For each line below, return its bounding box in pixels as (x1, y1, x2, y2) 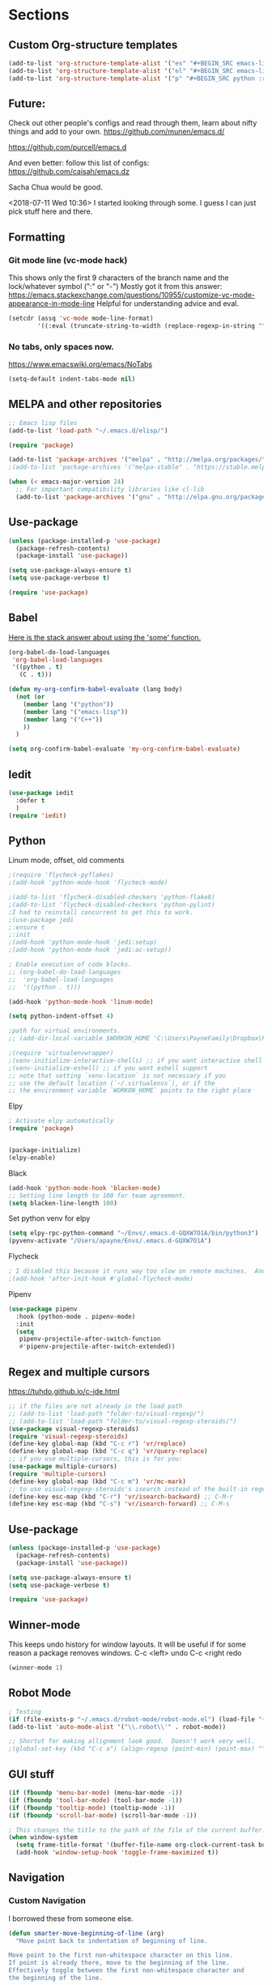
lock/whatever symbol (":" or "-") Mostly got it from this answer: (8, 282, 223, 291)
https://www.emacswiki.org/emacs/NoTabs (8, 359, 152, 369)
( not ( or (15, 693, 45, 701)
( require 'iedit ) (8, 811, 67, 819)
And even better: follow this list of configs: (8, 158, 150, 168)
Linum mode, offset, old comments (8, 856, 125, 865)
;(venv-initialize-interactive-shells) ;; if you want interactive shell (8, 1056, 263, 1065)
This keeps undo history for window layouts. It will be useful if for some (8, 1639, 247, 1649)
